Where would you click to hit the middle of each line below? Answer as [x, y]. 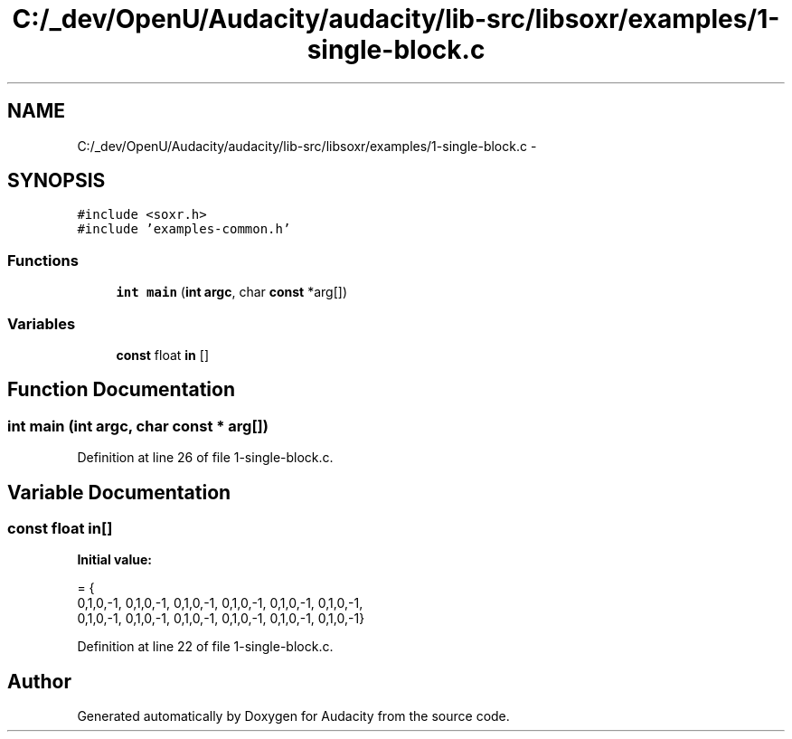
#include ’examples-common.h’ [184, 229]
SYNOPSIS [57, 181]
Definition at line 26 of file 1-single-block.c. [205, 458]
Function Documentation [121, 390]
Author [39, 681]
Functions [43, 260]
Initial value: [114, 560]
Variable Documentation [119, 492]
